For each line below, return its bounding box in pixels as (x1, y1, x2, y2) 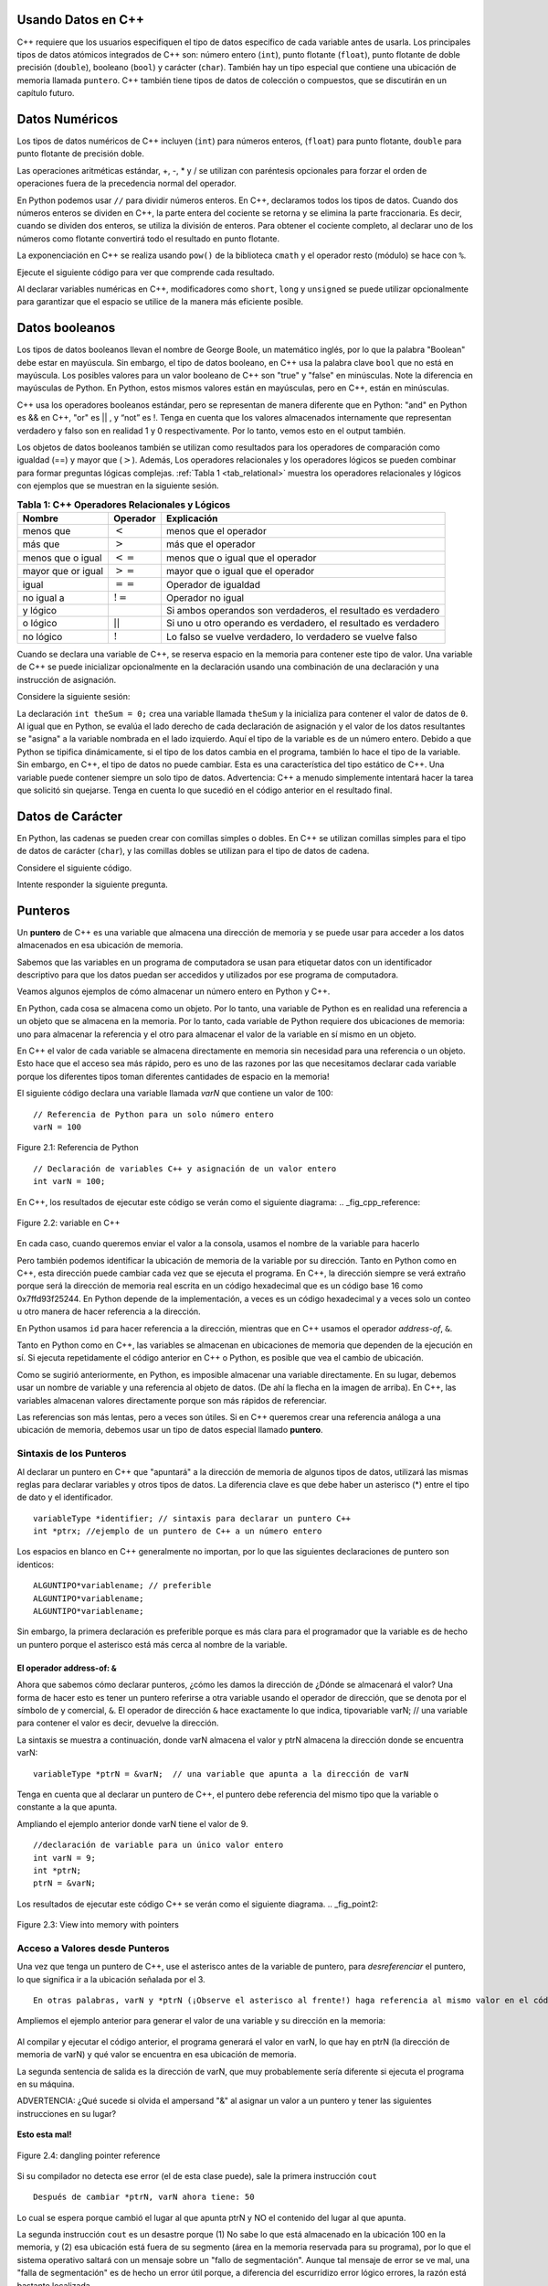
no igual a (22, 592, 65, 604)
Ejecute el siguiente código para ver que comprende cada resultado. (16, 266, 275, 278)
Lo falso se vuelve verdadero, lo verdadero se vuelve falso (165, 630, 417, 643)
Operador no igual (165, 592, 245, 604)
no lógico (22, 630, 63, 643)
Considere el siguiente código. (16, 862, 132, 873)
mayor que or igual (22, 565, 104, 578)
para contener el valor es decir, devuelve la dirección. (16, 1717, 219, 1728)
